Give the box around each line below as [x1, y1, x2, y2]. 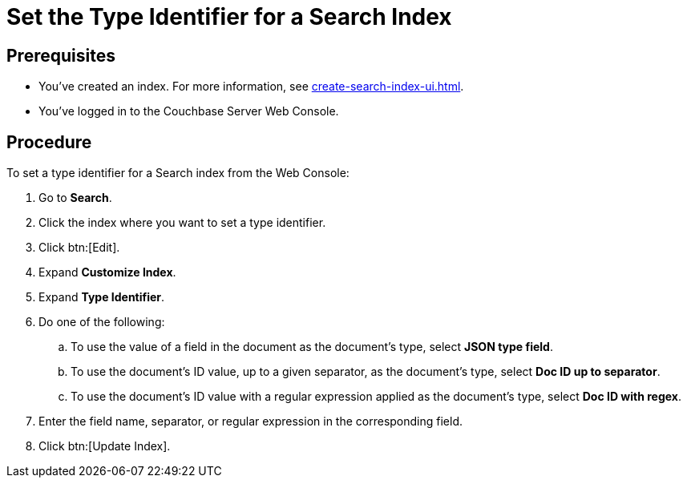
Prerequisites [6, 45, 115, 66]
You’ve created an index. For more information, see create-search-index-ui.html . [38, 79, 464, 94]
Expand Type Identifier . [38, 290, 165, 305]
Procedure [6, 131, 92, 152]
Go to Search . [38, 191, 112, 205]
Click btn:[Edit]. [38, 240, 120, 255]
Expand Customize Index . [38, 265, 176, 280]
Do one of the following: [38, 315, 165, 329]
